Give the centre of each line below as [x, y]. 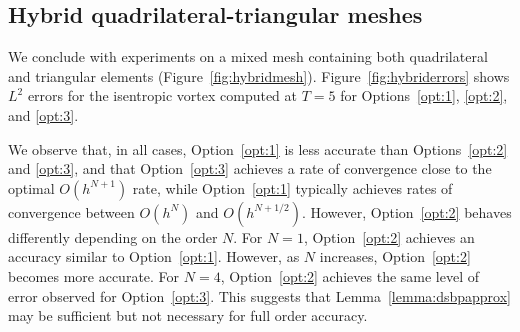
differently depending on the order [113, 236]
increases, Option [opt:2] [395, 256]
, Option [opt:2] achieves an [389, 236]
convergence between [71, 211]
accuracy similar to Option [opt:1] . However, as [154, 256]
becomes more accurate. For [94, 275]
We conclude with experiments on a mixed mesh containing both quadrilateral [248, 56]
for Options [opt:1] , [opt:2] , [424, 95]
